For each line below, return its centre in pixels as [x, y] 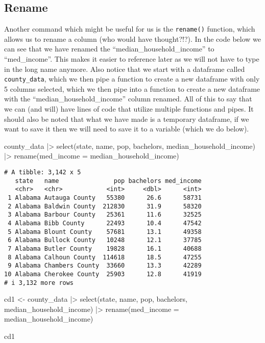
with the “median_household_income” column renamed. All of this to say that [128, 99]
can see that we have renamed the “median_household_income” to [109, 49]
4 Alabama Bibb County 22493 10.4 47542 [105, 223]
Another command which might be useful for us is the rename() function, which [130, 29]
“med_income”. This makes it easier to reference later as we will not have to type [132, 59]
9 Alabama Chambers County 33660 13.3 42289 [105, 266]
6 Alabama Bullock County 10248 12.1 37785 [105, 240]
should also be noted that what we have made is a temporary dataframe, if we [127, 118]
